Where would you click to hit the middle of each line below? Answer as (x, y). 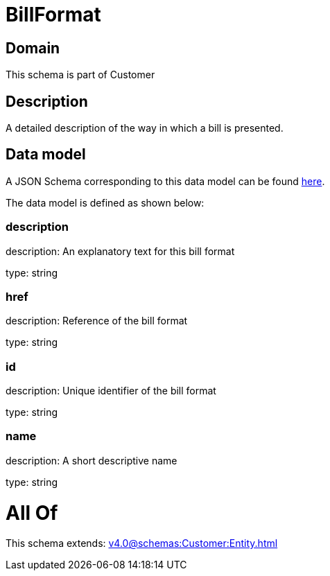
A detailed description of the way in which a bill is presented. (145, 128)
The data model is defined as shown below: (105, 202)
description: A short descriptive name (92, 460)
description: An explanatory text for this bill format (120, 251)
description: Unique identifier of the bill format (111, 391)
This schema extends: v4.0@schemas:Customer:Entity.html (142, 543)
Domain (33, 48)
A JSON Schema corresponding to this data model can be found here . (165, 181)
